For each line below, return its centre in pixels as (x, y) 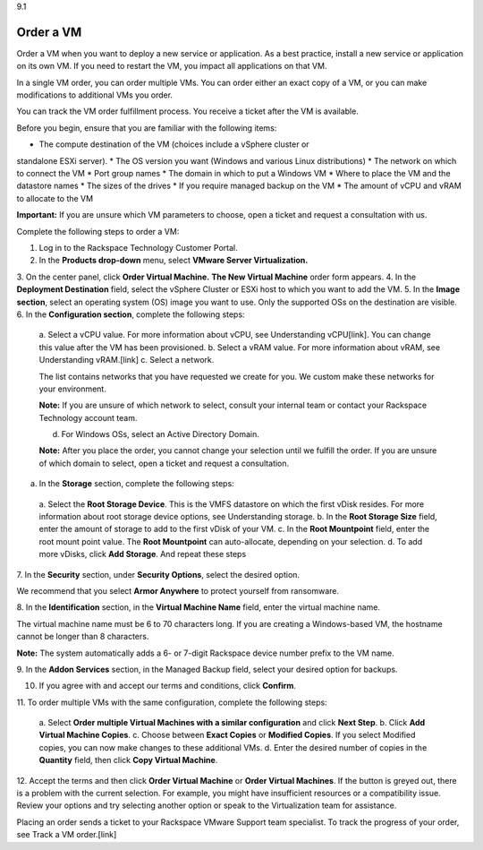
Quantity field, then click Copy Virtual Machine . (128, 760)
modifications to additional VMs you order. (95, 95)
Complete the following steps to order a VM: (98, 231)
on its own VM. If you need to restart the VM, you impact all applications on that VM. (172, 66)
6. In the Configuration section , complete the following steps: (131, 314)
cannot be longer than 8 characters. (83, 637)
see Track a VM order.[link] (67, 835)
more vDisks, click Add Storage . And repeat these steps (143, 554)
